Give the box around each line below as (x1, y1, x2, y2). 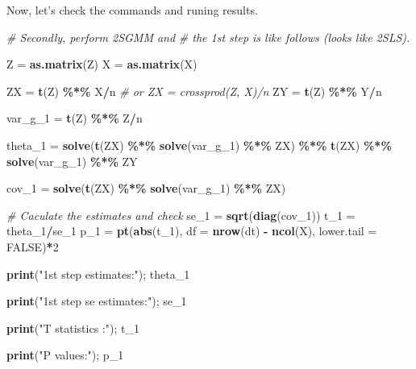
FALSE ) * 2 (6, 238, 59, 255)
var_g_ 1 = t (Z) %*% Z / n (6, 110, 143, 126)
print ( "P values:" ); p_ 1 (6, 346, 124, 363)
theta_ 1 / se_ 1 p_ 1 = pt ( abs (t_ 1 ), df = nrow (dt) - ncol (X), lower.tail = (6, 222, 377, 239)
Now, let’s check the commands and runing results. (6, 2, 258, 18)
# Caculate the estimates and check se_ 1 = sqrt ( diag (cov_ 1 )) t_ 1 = (6, 206, 356, 223)
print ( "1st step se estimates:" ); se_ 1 (6, 292, 187, 309)
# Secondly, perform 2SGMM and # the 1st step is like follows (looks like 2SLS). (6, 28, 410, 45)
